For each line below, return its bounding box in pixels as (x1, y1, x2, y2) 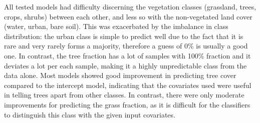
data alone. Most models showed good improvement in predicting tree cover (4, 70, 236, 80)
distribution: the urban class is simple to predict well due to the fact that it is (4, 30, 243, 41)
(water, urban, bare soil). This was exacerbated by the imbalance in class (4, 21, 228, 31)
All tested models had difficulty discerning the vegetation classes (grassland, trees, (4, 1, 256, 11)
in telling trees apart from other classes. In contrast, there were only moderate (4, 89, 244, 100)
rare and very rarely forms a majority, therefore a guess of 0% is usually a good (4, 40, 248, 51)
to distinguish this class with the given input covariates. (4, 109, 175, 119)
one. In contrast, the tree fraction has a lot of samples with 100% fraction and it (4, 50, 251, 60)
